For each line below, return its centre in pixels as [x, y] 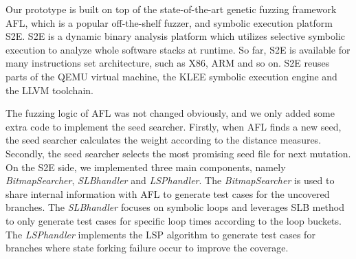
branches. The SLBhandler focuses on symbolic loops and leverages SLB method [175, 207]
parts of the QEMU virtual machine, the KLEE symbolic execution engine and [171, 76]
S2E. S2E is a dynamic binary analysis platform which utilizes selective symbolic [176, 36]
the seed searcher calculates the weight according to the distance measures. [164, 140]
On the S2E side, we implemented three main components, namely [146, 167]
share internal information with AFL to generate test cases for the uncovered [168, 193]
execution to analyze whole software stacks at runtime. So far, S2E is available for [178, 49]
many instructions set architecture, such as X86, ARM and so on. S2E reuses [168, 63]
